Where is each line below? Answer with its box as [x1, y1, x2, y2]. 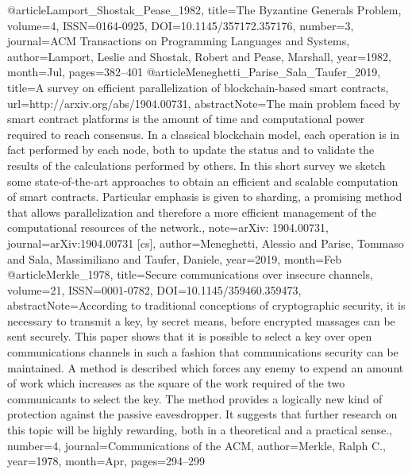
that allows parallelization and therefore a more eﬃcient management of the [7, 203, 376, 220]
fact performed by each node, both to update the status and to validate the [7, 141, 375, 158]
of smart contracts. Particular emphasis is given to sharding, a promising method [7, 188, 402, 205]
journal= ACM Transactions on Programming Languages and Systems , [7, 33, 350, 49]
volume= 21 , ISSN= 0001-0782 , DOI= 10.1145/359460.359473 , [7, 281, 302, 298]
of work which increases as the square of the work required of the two [7, 375, 345, 391]
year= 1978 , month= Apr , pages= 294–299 [7, 453, 206, 469]
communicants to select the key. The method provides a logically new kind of [7, 390, 383, 407]
